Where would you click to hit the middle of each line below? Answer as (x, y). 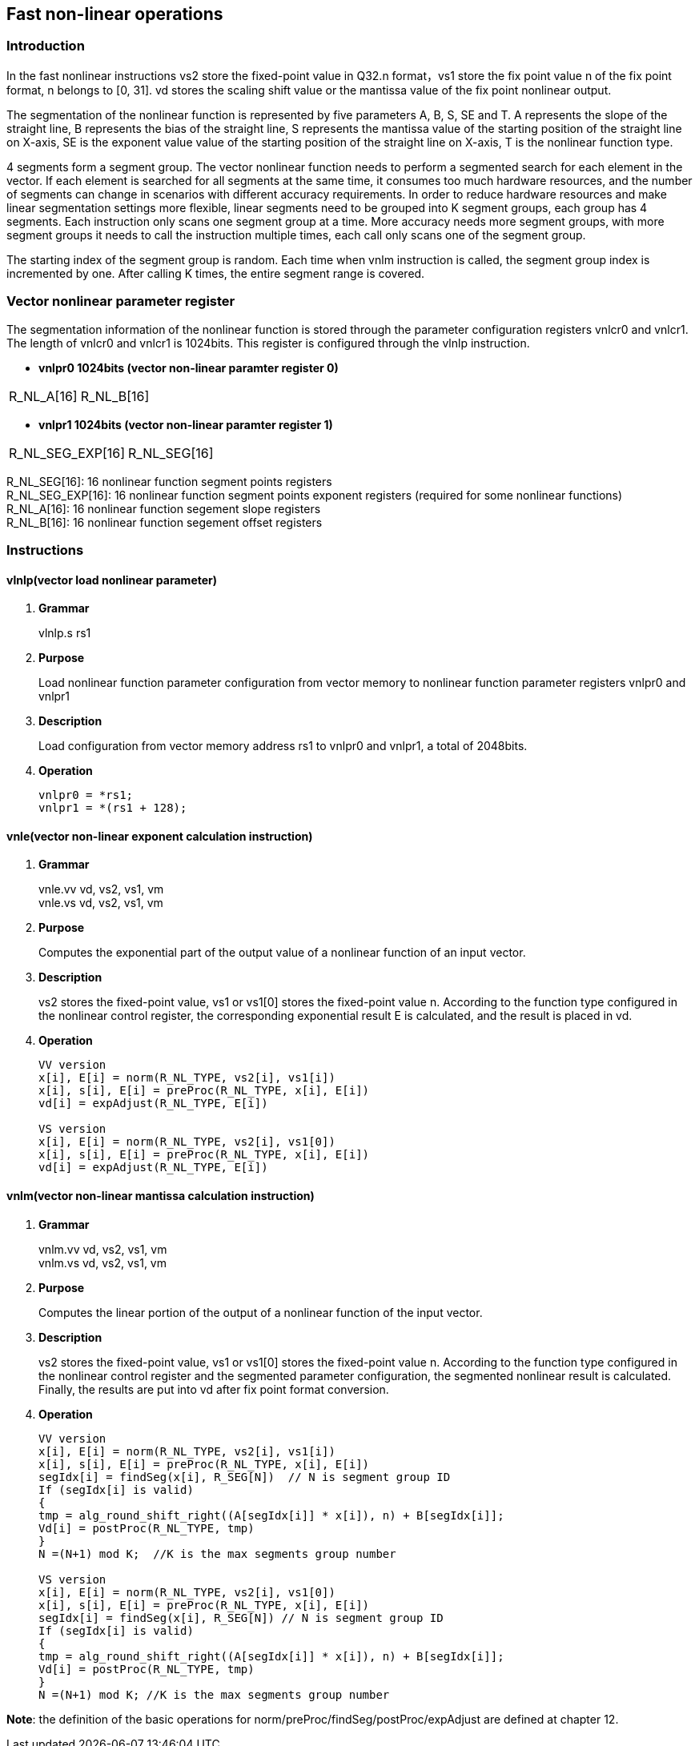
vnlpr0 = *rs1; (86, 795)
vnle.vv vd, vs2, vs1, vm (101, 889)
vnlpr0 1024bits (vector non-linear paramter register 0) (189, 367)
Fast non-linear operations (115, 14)
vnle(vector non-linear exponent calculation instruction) (160, 836)
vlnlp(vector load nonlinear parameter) (112, 580)
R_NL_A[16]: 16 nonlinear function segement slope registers (164, 508)
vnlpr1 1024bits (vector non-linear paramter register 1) (186, 424)
